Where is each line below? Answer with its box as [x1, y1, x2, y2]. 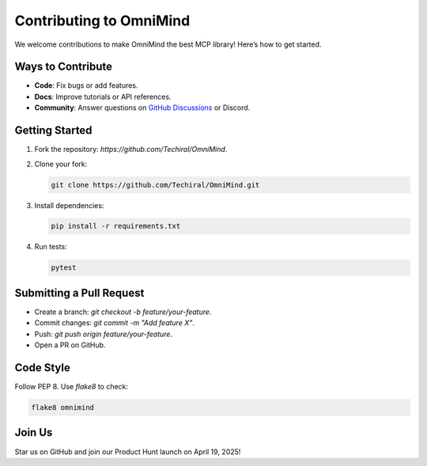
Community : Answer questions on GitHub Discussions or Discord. [34, 103, 251, 112]
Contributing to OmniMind [14, 12, 191, 29]
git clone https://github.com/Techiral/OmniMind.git [51, 180, 260, 189]
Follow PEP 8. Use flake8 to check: [14, 382, 129, 392]
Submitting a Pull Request [14, 286, 145, 300]
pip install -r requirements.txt [51, 222, 181, 231]
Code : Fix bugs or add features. [34, 81, 138, 90]
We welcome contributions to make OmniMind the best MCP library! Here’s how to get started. [14, 40, 322, 49]
